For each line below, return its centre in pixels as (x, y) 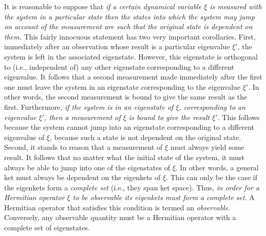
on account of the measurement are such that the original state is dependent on (128, 26)
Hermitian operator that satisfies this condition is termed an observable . (117, 207)
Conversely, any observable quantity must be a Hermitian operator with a (120, 217)
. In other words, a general (217, 167)
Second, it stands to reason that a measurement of (83, 147)
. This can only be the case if (212, 177)
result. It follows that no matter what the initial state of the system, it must (124, 157)
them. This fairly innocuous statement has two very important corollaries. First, (130, 36)
